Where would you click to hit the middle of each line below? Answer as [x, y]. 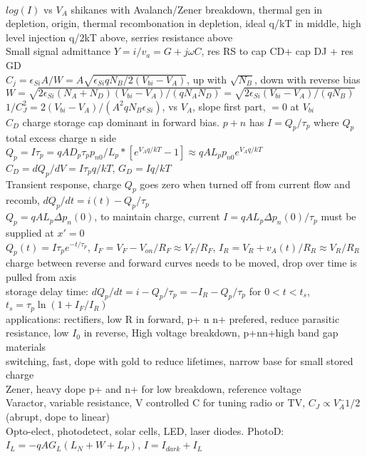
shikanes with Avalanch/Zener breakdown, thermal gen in [197, 9]
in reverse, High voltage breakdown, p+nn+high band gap [211, 333]
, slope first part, [229, 106]
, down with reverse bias [307, 79]
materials [26, 346]
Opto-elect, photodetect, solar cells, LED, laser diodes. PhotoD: [145, 430]
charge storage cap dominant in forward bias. [121, 122]
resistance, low [37, 333]
